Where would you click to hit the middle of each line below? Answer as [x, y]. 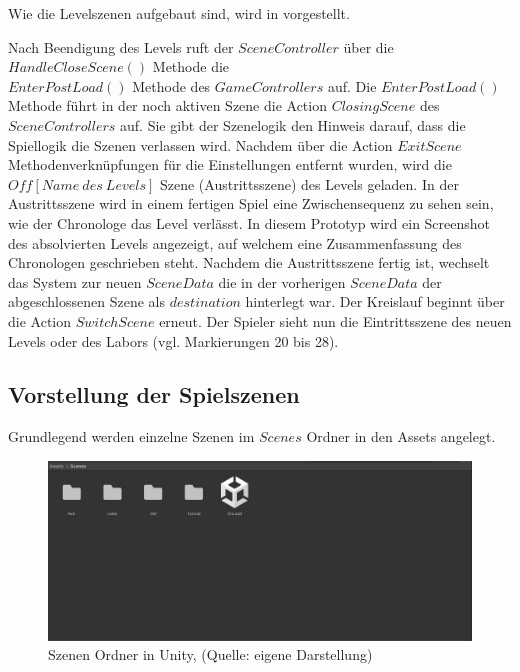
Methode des [171, 85]
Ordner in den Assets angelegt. [401, 436]
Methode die [191, 66]
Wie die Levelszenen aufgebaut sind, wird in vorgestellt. [179, 13]
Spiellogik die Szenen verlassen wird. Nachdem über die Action [200, 144]
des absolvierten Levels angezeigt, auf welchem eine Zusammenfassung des [235, 242]
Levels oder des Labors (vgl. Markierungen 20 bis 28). [173, 340]
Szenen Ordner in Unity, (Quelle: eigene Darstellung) [210, 654]
